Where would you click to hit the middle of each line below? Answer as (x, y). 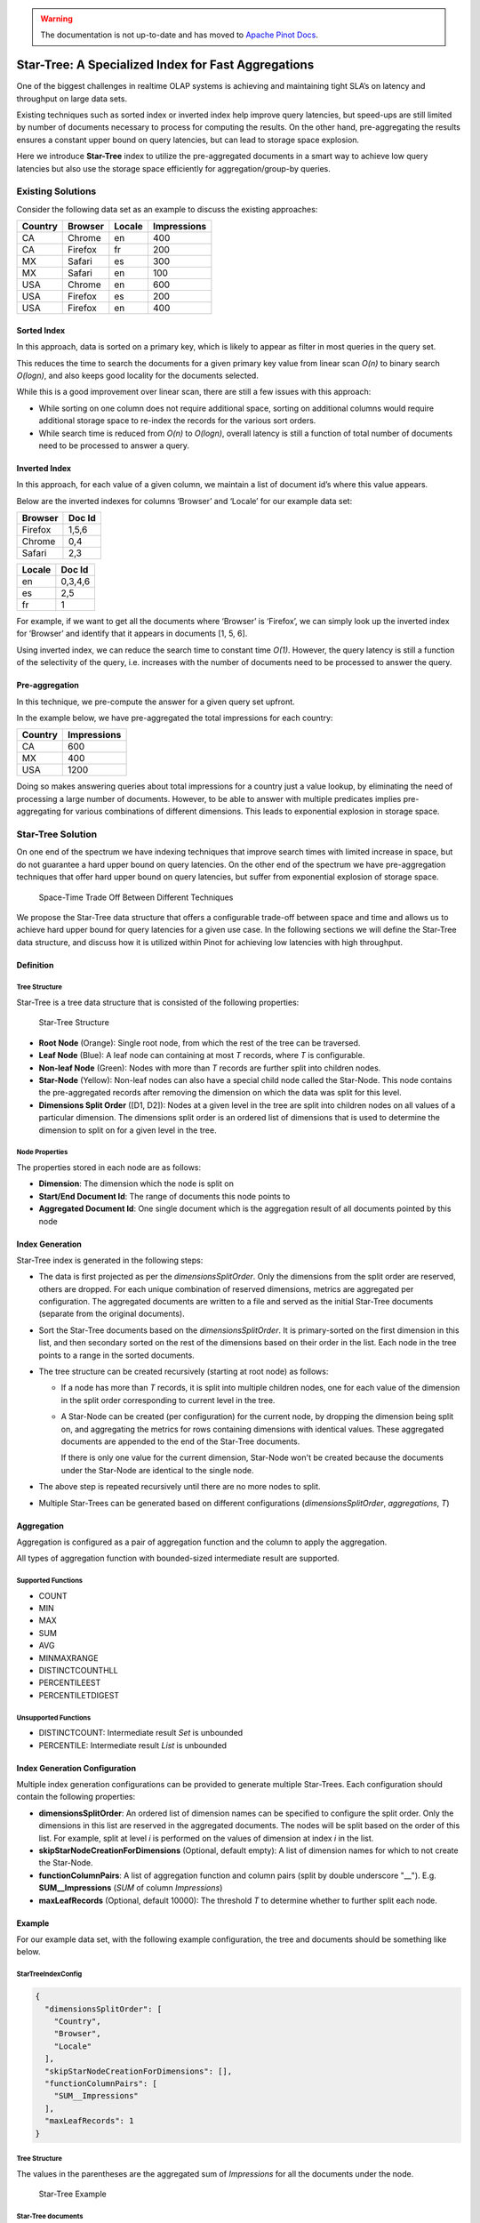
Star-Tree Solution (57, 834)
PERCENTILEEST (70, 1683)
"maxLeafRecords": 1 (89, 2121)
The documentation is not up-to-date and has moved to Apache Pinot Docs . (180, 35)
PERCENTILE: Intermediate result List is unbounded (132, 1745)
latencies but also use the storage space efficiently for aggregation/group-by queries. (173, 168)
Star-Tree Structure (74, 1023)
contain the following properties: (76, 1797)
